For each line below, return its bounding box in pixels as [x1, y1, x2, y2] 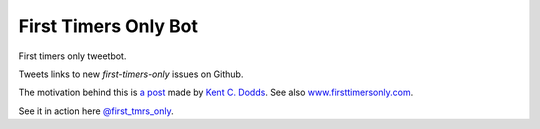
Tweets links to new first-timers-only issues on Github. [18, 68, 244, 80]
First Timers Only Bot [18, 15, 199, 37]
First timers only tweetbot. [18, 50, 127, 62]
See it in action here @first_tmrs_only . [18, 105, 174, 117]
